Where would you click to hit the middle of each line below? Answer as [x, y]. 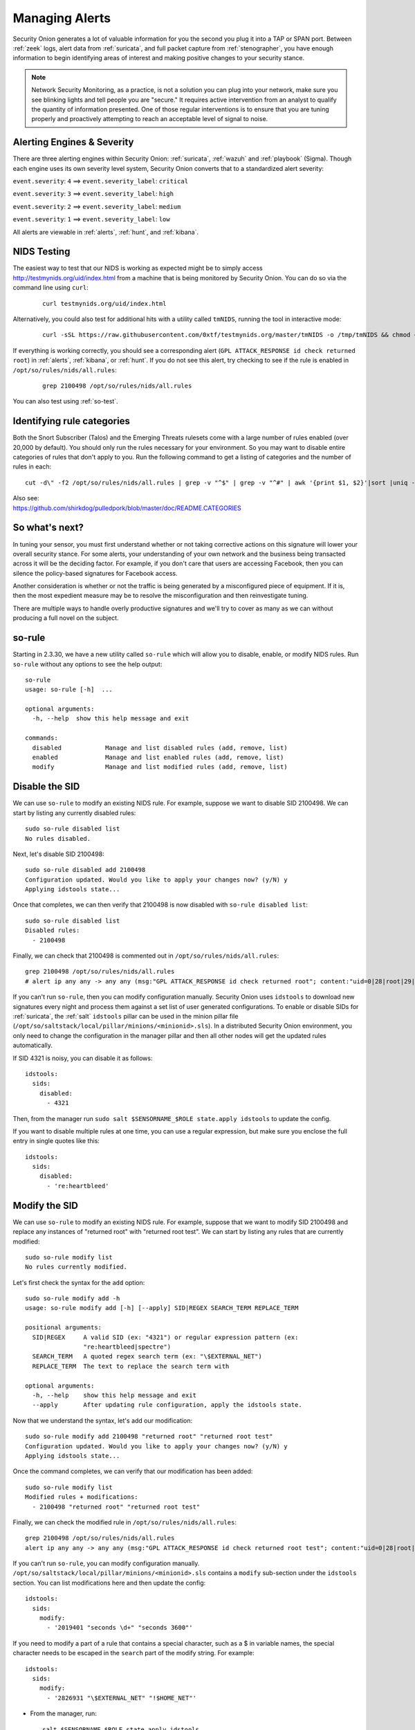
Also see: [26, 498]
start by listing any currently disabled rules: [74, 812]
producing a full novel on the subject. [66, 618]
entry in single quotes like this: [56, 1141]
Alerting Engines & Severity [73, 142]
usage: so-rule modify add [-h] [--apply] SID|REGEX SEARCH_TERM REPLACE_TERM [162, 1308]
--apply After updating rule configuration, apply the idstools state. [167, 1405]
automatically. [33, 1046]
